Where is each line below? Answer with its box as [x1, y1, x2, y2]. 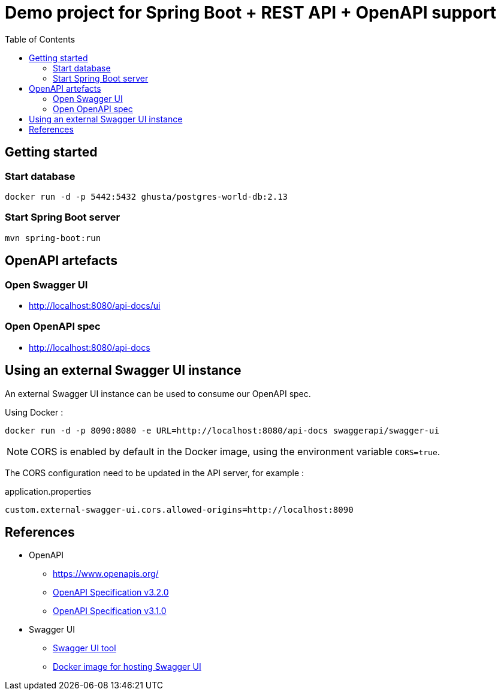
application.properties [5, 486, 92, 497]
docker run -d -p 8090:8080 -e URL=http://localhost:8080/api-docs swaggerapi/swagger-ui [5, 425, 439, 435]
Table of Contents [5, 34, 76, 44]
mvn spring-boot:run [5, 233, 101, 243]
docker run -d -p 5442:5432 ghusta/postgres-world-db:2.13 [5, 191, 288, 201]
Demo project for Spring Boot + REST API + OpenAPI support [5, 2, 497, 23]
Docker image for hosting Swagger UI [53, 661, 201, 672]
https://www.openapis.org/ [53, 568, 159, 579]
